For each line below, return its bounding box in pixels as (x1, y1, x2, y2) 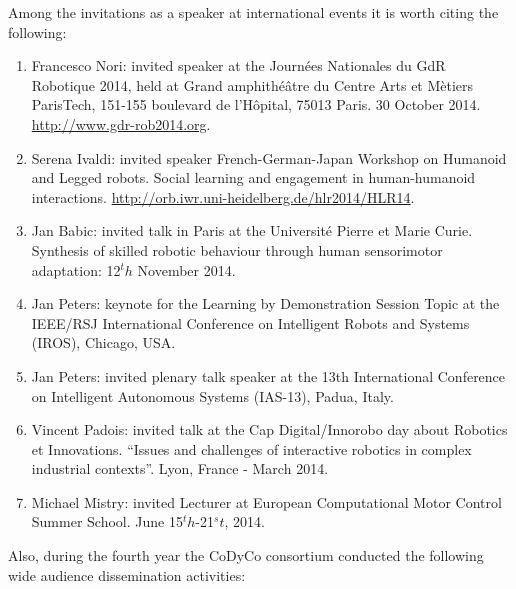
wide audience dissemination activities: (8, 564, 246, 585)
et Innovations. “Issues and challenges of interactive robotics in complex (31, 438, 472, 459)
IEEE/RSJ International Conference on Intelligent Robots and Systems (31, 312, 470, 333)
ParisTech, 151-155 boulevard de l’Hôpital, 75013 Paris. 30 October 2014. (31, 94, 481, 115)
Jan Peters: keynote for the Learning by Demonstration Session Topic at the (31, 293, 500, 314)
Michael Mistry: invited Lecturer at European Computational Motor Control (31, 491, 502, 512)
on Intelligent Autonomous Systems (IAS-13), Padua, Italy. (31, 385, 394, 406)
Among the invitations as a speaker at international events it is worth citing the (8, 2, 499, 22)
